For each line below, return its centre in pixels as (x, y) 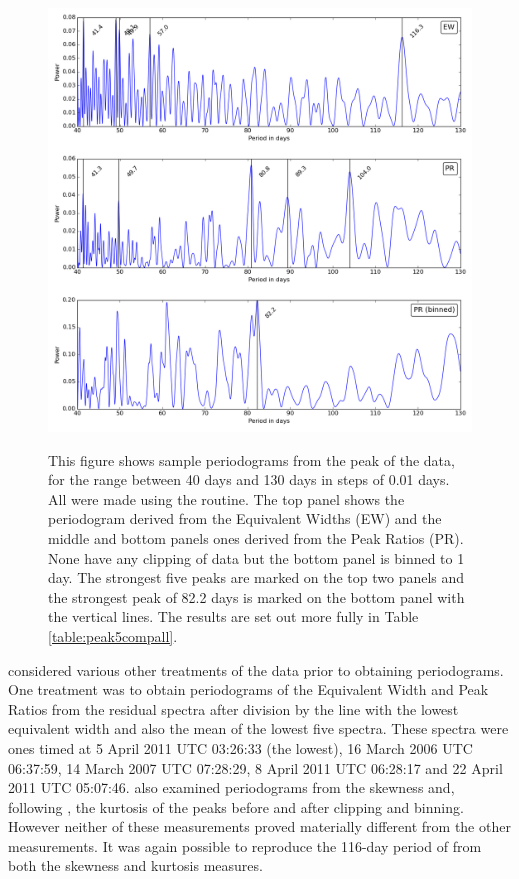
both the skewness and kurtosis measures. (135, 865)
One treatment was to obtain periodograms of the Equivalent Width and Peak (248, 689)
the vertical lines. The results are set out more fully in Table (233, 616)
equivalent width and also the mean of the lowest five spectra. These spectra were (258, 728)
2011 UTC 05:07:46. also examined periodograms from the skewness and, (231, 787)
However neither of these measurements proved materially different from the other (259, 826)
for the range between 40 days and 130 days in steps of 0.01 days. (249, 479)
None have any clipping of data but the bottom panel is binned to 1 (256, 557)
